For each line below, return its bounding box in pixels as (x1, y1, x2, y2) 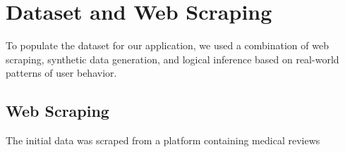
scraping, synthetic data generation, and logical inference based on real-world (6, 51, 339, 66)
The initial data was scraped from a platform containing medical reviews (6, 133, 320, 148)
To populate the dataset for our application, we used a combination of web (6, 38, 329, 53)
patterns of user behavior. (6, 65, 117, 80)
